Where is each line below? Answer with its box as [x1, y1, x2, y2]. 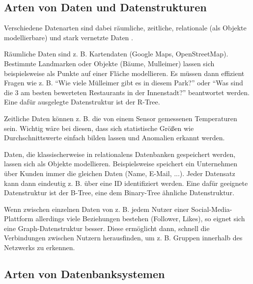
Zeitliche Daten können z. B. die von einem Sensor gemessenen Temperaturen [4, 113, 237, 123]
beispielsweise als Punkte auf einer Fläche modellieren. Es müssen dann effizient [4, 68, 245, 78]
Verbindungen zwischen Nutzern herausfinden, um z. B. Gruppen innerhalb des [4, 232, 243, 243]
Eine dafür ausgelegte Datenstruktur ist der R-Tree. [4, 97, 160, 107]
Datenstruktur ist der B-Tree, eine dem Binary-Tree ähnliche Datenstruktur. [4, 187, 234, 198]
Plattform [4, 213, 33, 224]
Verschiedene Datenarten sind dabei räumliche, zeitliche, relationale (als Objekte [4, 23, 247, 33]
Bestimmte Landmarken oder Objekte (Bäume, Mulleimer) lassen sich [4, 58, 215, 68]
